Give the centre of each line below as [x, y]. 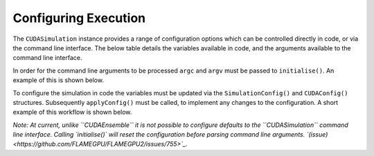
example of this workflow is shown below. [72, 112]
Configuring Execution [79, 18]
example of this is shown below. [58, 80]
